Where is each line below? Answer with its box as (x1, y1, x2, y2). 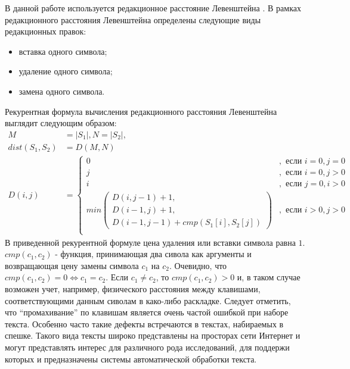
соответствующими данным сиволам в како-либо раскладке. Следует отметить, (5, 294, 291, 307)
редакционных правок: (5, 25, 86, 37)
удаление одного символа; (18, 65, 113, 77)
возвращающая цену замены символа (5, 259, 139, 271)
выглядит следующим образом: (5, 117, 117, 129)
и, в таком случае (237, 271, 301, 283)
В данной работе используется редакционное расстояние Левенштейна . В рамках (5, 2, 301, 14)
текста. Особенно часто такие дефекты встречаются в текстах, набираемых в (5, 317, 284, 330)
